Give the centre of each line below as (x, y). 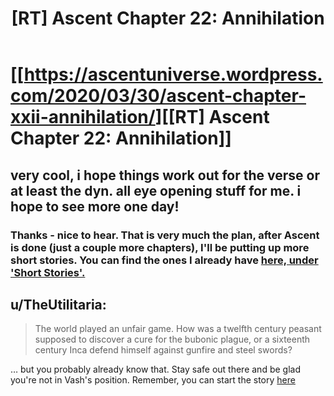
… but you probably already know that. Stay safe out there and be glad (155, 369)
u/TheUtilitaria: (58, 304)
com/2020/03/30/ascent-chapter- (158, 96)
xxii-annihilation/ (83, 117)
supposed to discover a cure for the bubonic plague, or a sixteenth (172, 339)
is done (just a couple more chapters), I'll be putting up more (160, 247)
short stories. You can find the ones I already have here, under (164, 260)
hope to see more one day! (95, 206)
